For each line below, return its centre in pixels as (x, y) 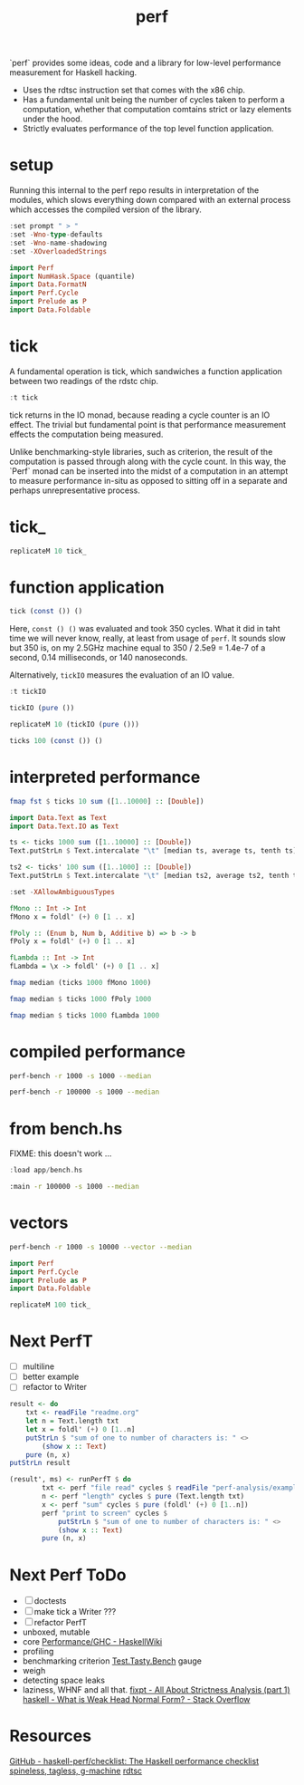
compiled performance (97, 1052)
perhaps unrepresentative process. (75, 490)
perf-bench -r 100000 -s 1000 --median (85, 1092)
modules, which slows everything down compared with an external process (150, 200)
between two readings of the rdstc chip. (84, 381)
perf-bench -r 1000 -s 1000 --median (81, 1076)
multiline (38, 1366)
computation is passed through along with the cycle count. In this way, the (148, 461)
